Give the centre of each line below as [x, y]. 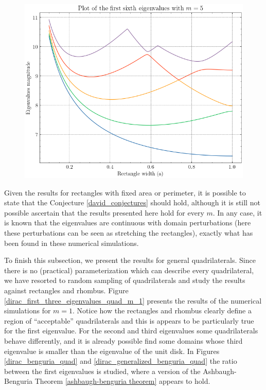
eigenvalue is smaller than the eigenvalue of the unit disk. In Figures [112, 351]
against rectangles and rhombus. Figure [66, 290]
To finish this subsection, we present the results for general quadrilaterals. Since [130, 260]
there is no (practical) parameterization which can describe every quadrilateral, [129, 270]
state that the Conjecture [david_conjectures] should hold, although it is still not [132, 202]
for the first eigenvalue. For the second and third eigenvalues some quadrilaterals [131, 331]
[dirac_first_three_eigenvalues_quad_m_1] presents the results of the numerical [133, 300]
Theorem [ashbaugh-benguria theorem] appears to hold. [122, 381]
